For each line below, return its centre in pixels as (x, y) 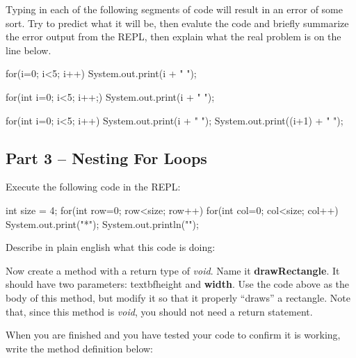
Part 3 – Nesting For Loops (106, 157)
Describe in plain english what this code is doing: (111, 247)
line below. (29, 50)
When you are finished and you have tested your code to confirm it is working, (173, 335)
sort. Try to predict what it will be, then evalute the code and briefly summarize (177, 23)
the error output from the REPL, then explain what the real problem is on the (173, 36)
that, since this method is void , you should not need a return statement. (159, 311)
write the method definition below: (80, 348)
